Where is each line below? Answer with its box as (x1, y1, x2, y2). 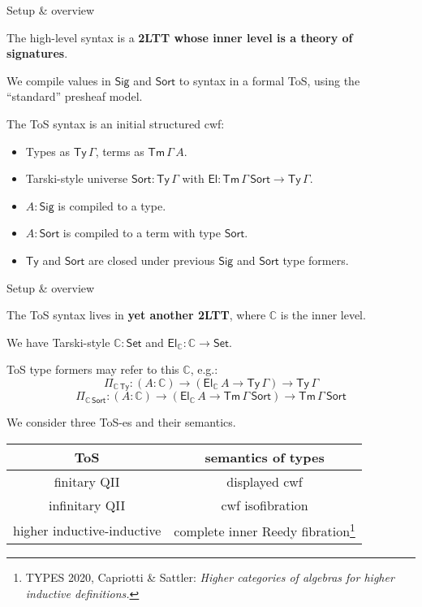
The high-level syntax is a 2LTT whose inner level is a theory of (6, 28, 353, 46)
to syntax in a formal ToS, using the (179, 72, 360, 89)
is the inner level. (280, 306, 366, 323)
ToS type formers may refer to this (6, 361, 179, 378)
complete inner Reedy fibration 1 (174, 518, 355, 541)
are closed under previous (88, 251, 215, 268)
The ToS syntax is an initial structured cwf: (6, 115, 225, 132)
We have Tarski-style (6, 333, 110, 350)
